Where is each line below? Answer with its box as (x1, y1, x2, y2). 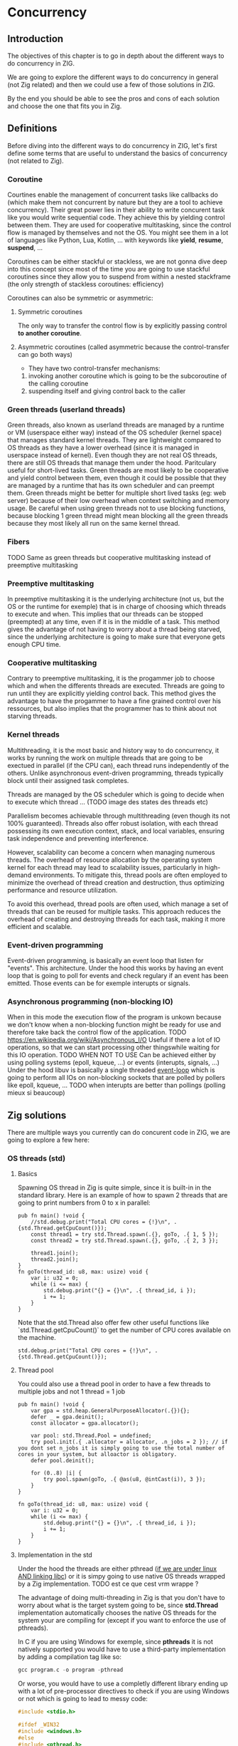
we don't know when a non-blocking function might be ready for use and (7, 1020, 222, 1029)
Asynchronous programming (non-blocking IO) (7, 997, 173, 1007)
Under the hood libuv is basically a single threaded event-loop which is (7, 1066, 215, 1074)
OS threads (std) (7, 1153, 66, 1163)
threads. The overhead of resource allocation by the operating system (7, 856, 212, 864)
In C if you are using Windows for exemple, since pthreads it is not (17, 1638, 213, 1646)
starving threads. (7, 712, 58, 720)
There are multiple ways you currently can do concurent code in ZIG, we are (7, 1128, 231, 1136)
